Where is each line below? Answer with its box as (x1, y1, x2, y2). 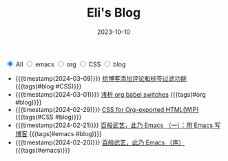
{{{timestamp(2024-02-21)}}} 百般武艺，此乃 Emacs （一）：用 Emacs (14, 121, 214, 129)
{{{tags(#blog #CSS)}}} (14, 82, 82, 91)
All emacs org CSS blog (15, 60, 126, 68)
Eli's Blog (86, 5, 141, 21)
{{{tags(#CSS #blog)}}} (14, 113, 82, 121)
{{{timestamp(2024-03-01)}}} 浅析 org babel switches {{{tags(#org (14, 90, 206, 98)
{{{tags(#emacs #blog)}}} (28, 129, 103, 138)
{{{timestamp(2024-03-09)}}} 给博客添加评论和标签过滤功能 (14, 74, 187, 82)
